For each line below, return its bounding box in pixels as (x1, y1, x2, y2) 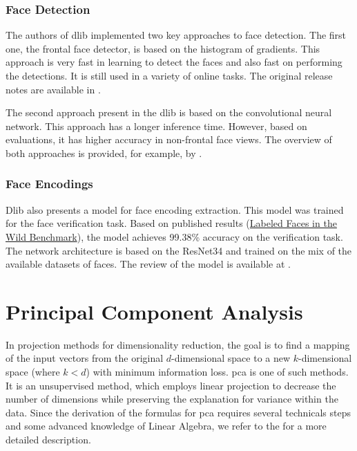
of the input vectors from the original (6, 351, 164, 365)
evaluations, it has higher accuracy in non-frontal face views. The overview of (6, 132, 332, 147)
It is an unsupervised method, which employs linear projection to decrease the (6, 378, 336, 392)
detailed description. (6, 432, 91, 447)
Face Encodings (6, 175, 93, 192)
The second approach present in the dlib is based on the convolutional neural (6, 105, 332, 120)
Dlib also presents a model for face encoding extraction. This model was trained (6, 202, 344, 217)
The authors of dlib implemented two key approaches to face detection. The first (6, 28, 347, 42)
